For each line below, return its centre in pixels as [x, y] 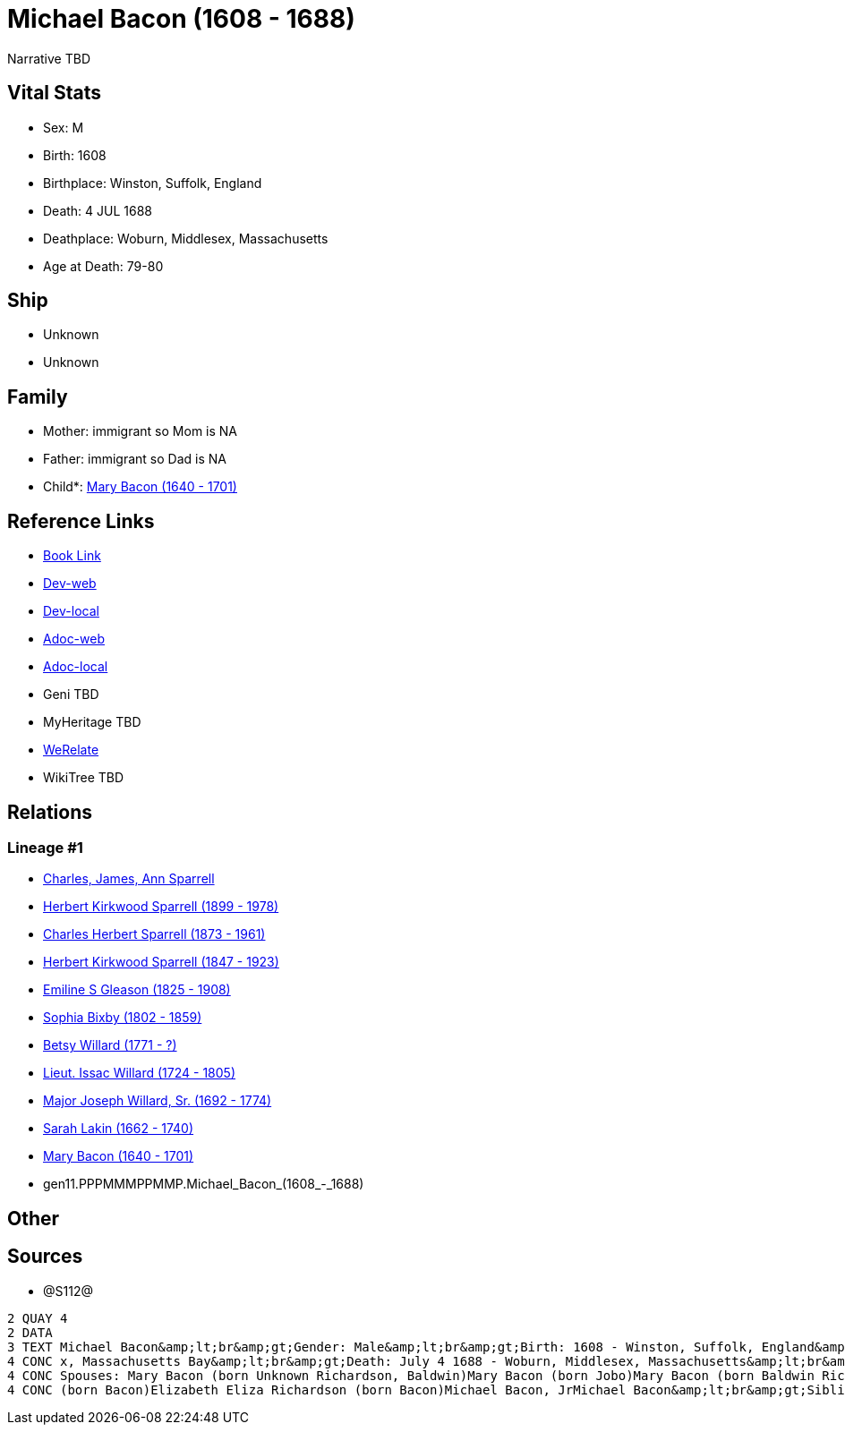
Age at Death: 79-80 [103, 266]
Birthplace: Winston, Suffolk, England [153, 183]
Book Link [72, 556]
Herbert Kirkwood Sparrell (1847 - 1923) [161, 962]
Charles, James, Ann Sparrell [129, 879]
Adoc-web [74, 639]
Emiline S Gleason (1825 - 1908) [137, 990]
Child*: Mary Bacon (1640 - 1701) [140, 487]
